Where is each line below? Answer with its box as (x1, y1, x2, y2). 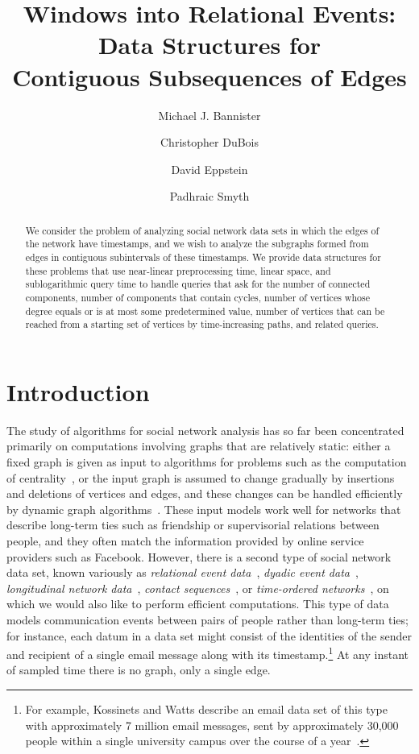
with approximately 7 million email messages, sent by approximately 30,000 (25, 716, 399, 733)
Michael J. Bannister (158, 106, 261, 123)
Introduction (6, 375, 150, 408)
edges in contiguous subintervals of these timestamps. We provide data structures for (25, 250, 381, 263)
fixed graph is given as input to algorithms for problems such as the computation (6, 454, 407, 470)
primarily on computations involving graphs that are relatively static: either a (6, 437, 391, 454)
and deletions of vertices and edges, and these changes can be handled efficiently (6, 485, 403, 502)
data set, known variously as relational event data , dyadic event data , (6, 564, 359, 581)
